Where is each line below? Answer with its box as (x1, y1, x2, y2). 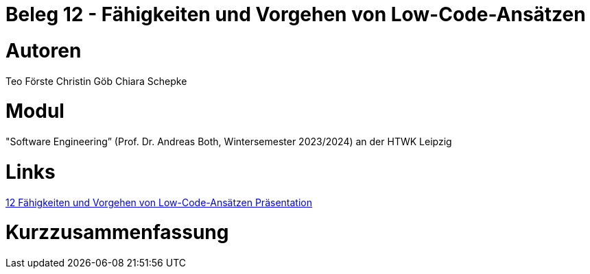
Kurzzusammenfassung (5, 221, 229, 245)
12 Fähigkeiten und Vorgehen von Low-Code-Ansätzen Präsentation (5, 196, 312, 208)
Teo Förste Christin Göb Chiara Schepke (5, 75, 187, 87)
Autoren (5, 38, 82, 62)
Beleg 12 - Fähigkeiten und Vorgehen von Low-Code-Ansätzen (5, 3, 586, 26)
